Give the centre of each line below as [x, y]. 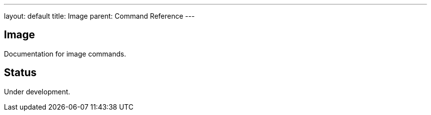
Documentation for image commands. [65, 54]
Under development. [37, 91]
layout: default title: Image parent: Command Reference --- [99, 16]
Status [20, 73]
